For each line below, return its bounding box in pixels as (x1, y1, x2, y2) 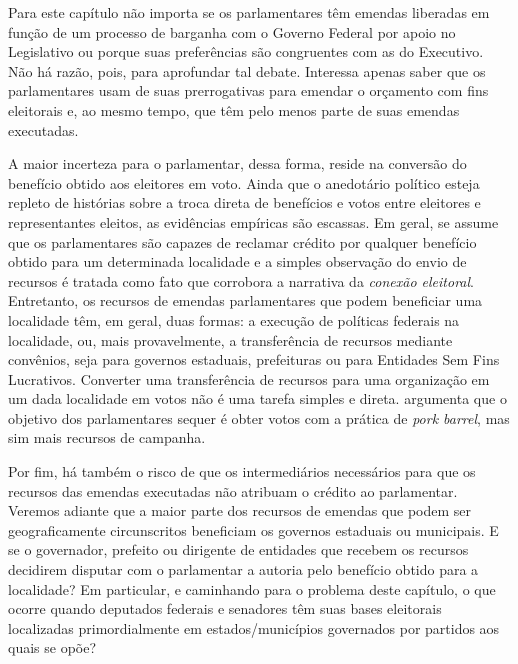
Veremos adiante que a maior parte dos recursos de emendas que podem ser (8, 500, 472, 521)
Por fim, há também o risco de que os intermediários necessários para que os (8, 461, 476, 482)
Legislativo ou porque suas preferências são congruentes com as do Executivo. (8, 41, 484, 62)
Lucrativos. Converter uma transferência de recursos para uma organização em (8, 368, 490, 389)
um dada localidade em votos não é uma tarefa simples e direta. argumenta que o (8, 388, 507, 409)
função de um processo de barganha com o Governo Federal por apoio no (8, 21, 456, 42)
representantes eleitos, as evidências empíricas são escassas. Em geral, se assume (8, 211, 499, 232)
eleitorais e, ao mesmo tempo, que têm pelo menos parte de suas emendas (8, 99, 460, 120)
